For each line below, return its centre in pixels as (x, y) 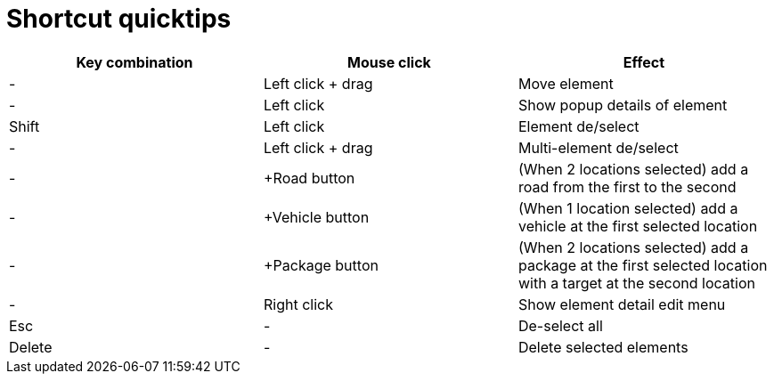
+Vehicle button (316, 217)
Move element (566, 83)
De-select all (560, 325)
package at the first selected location (643, 265)
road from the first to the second (627, 186)
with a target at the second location (636, 283)
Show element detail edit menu (622, 304)
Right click (298, 304)
